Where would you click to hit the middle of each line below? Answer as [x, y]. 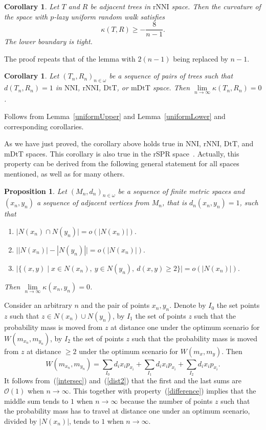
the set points [238, 305]
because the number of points [167, 400]
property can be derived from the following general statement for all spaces [122, 163]
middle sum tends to [36, 400]
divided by [21, 421]
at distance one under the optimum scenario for [185, 327]
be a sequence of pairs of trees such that [171, 76]
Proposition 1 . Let [36, 191]
